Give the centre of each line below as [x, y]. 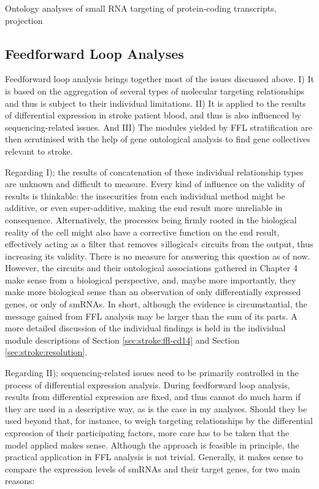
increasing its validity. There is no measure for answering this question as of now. [158, 256]
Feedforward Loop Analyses [94, 53]
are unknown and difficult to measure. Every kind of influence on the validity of [155, 184]
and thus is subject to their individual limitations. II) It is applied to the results [156, 103]
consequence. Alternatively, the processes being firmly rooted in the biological [151, 219]
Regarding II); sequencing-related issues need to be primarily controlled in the [152, 373]
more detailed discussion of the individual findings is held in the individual [145, 328]
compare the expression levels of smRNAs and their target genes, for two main [153, 468]
